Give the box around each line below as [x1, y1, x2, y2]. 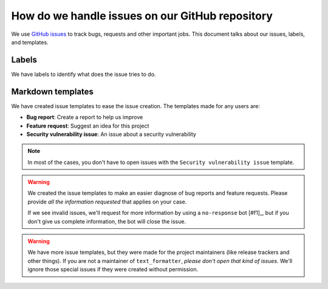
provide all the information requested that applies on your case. [27, 198, 187, 205]
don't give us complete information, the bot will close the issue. [27, 217, 186, 225]
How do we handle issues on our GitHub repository [11, 9, 273, 22]
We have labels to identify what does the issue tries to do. [11, 70, 156, 78]
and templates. [11, 38, 49, 46]
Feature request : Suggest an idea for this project [26, 122, 149, 129]
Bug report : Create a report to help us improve [26, 114, 143, 121]
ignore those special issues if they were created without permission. [27, 266, 199, 273]
